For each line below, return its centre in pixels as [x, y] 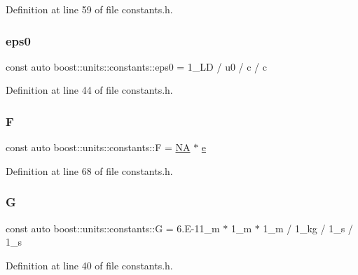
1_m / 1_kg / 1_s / [308, 228]
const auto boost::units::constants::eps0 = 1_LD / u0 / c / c [137, 66]
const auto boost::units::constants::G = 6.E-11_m [113, 228]
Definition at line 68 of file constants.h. [89, 170]
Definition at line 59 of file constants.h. [89, 9]
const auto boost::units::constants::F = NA [98, 147]
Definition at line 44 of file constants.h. [89, 90]
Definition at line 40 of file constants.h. [89, 265]
